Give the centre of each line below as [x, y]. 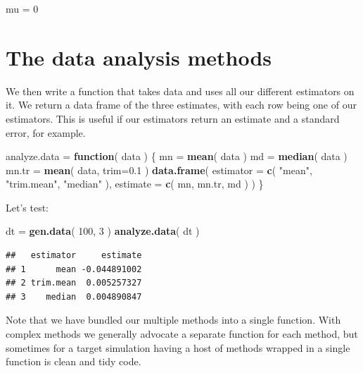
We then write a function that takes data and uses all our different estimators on [180, 91]
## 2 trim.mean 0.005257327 [74, 283]
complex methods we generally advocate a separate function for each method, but [182, 334]
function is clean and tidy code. [74, 361]
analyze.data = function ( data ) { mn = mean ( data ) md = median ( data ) [177, 156]
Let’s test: [27, 207]
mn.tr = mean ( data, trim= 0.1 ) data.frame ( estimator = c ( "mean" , [159, 170]
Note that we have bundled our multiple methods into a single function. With [173, 320]
